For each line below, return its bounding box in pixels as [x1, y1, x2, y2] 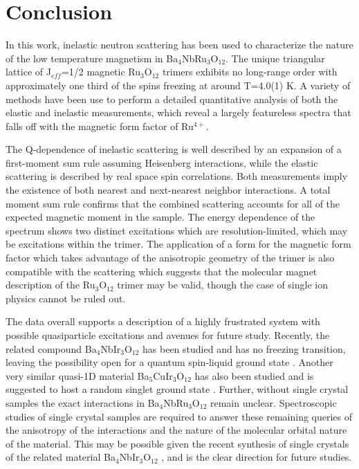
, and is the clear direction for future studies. [161, 450, 352, 464]
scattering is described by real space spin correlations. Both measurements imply [6, 169, 348, 183]
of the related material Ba [6, 450, 116, 464]
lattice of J [6, 64, 51, 79]
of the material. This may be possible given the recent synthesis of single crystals [6, 436, 349, 450]
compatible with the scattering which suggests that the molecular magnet [6, 264, 317, 278]
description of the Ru [6, 277, 95, 292]
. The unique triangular [225, 50, 325, 65]
